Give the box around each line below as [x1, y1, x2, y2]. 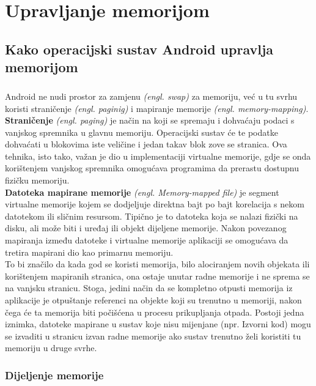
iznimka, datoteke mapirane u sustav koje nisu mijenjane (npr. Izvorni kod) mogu [5, 317, 311, 330]
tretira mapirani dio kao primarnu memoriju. [5, 245, 174, 258]
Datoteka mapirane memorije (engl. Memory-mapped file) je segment [5, 185, 279, 198]
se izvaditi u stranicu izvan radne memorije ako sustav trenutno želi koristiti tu [5, 329, 301, 342]
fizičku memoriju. [5, 174, 70, 187]
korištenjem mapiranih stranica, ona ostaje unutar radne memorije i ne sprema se [5, 269, 310, 282]
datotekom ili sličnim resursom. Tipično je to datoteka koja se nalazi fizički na [5, 209, 298, 222]
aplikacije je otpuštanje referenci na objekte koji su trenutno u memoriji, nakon [5, 294, 302, 306]
